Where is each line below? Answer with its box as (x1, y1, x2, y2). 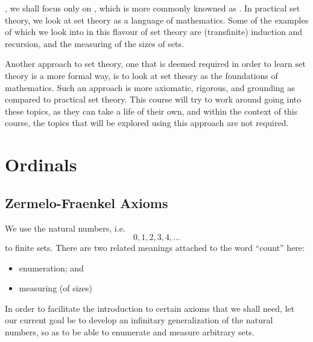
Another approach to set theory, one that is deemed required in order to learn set (5, 57, 306, 70)
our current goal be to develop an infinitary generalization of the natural (5, 314, 273, 326)
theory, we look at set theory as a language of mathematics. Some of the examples (5, 13, 309, 26)
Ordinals (5, 152, 77, 177)
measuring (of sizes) (19, 282, 92, 294)
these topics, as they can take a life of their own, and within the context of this (5, 104, 298, 117)
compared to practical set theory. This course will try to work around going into (5, 93, 302, 106)
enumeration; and (19, 261, 84, 274)
